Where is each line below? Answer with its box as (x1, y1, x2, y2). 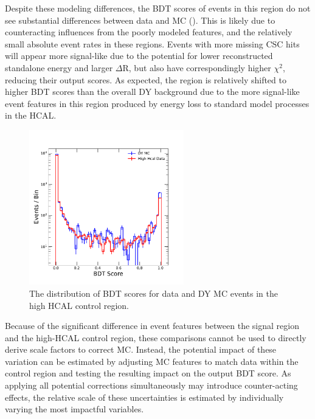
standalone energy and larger (5, 61, 113, 74)
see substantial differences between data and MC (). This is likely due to (5, 13, 275, 26)
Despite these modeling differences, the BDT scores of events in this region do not (5, 2, 311, 14)
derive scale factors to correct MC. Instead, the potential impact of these (5, 343, 277, 356)
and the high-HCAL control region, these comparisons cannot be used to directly (5, 331, 306, 344)
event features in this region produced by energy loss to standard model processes (5, 97, 310, 109)
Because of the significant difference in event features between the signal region (5, 319, 299, 332)
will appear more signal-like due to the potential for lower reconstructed (5, 49, 273, 62)
